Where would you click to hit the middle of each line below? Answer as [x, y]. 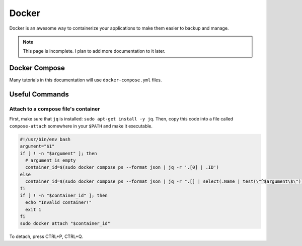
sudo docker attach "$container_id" [65, 224]
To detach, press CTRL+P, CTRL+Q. [46, 236]
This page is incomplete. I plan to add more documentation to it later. [94, 51]
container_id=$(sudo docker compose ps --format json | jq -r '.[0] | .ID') [122, 167]
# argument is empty [51, 160]
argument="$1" [37, 146]
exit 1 [33, 209]
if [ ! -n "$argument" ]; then [59, 153]
